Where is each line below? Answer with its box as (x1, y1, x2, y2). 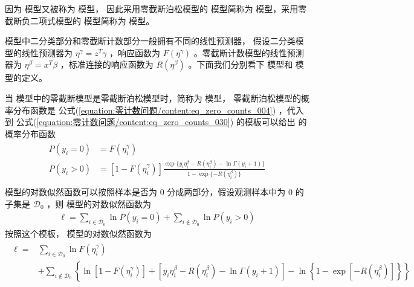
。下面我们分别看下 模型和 (188, 58, 293, 71)
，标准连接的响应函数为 (60, 58, 154, 71)
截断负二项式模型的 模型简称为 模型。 (5, 14, 155, 27)
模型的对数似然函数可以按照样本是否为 (5, 185, 157, 198)
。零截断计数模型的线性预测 (193, 46, 304, 59)
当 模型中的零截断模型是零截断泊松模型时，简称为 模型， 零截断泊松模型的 (5, 91, 301, 104)
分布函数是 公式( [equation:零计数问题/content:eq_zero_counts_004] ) (13, 103, 276, 116)
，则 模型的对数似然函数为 (47, 197, 151, 210)
